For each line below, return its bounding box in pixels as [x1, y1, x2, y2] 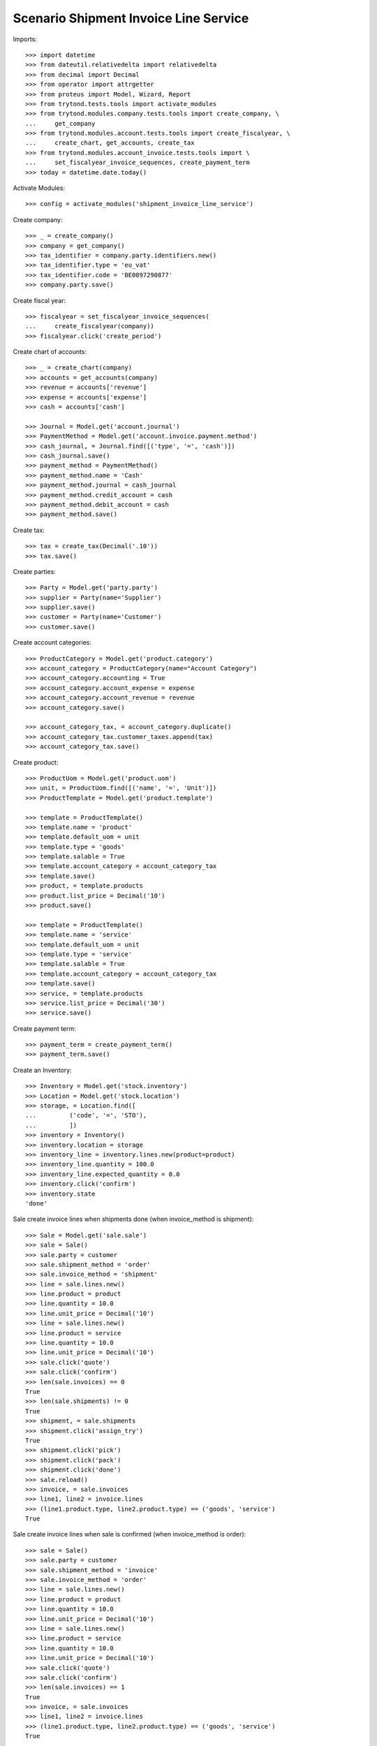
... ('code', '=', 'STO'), [25, 1111, 147, 1120]
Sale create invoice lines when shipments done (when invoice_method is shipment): [13, 1215, 254, 1224]
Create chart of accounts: [13, 348, 87, 356]
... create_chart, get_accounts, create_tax [25, 139, 195, 147]
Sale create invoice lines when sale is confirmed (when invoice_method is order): [13, 1530, 246, 1539]
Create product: [13, 758, 59, 766]
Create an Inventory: [13, 1066, 73, 1074]
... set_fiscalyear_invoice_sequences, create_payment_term [25, 159, 251, 167]
